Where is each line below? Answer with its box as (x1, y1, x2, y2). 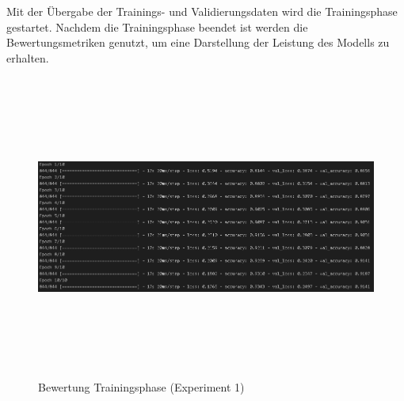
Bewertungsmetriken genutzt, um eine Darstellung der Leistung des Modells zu (6, 34, 390, 51)
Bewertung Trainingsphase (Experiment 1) (38, 378, 245, 395)
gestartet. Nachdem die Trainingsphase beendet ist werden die (6, 18, 308, 35)
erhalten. (6, 49, 49, 66)
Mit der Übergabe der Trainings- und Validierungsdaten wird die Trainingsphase (6, 3, 398, 19)
